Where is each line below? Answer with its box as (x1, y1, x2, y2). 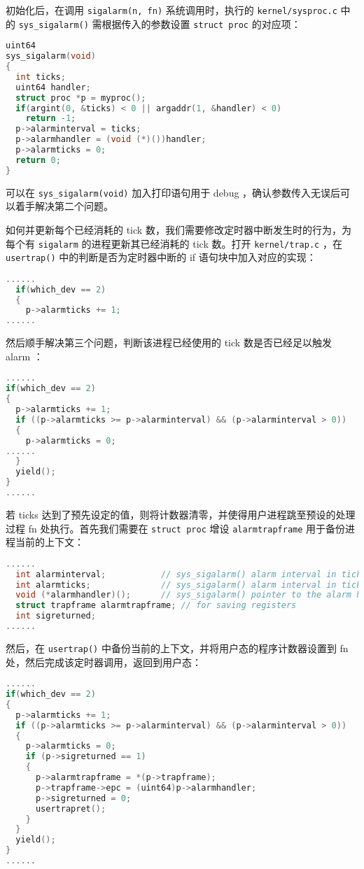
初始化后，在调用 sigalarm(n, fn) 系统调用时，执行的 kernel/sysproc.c (6, 3, 337, 17)
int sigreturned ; (15, 611, 96, 621)
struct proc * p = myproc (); (15, 92, 146, 103)
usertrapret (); (35, 803, 106, 814)
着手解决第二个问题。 (15, 199, 113, 213)
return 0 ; (15, 155, 61, 165)
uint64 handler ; (15, 82, 91, 92)
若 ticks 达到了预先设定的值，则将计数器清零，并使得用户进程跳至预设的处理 (6, 507, 356, 521)
